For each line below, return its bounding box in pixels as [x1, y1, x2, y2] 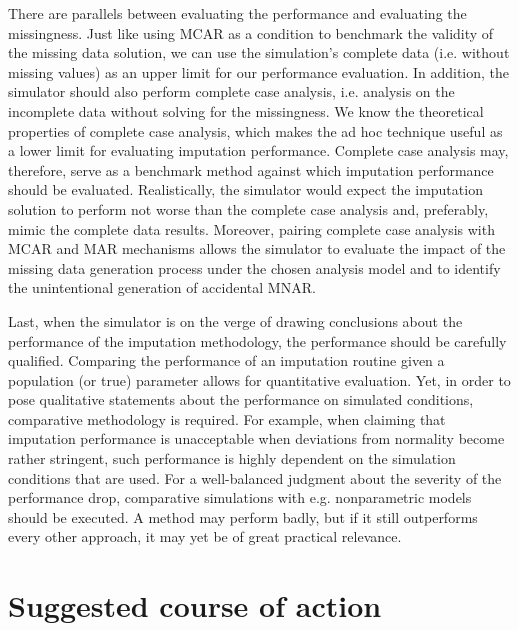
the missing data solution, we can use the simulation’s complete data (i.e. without [8, 42, 510, 63]
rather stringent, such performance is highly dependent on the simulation [8, 448, 456, 469]
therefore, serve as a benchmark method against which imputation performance [8, 159, 494, 180]
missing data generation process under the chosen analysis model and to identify [8, 257, 501, 278]
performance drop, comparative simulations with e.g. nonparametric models [8, 487, 472, 508]
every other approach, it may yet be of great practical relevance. [8, 526, 402, 547]
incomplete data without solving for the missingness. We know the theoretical [8, 100, 484, 121]
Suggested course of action [8, 585, 382, 626]
